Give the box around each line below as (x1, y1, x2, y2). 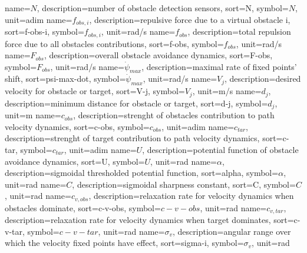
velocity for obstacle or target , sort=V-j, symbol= (5, 85, 185, 97)
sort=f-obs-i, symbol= (5, 25, 84, 38)
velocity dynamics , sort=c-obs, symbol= (5, 120, 150, 132)
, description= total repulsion (187, 25, 291, 38)
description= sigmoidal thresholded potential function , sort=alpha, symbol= (5, 167, 279, 179)
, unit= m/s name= (192, 85, 262, 97)
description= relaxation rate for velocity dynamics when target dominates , (5, 214, 271, 226)
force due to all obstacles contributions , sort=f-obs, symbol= (5, 37, 224, 49)
